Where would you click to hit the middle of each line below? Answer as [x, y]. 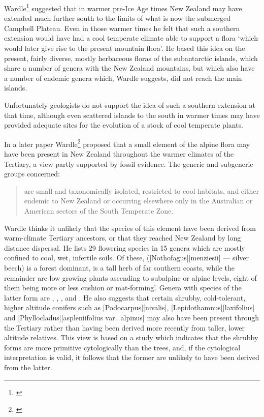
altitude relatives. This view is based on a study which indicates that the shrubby [131, 337]
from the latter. [28, 367]
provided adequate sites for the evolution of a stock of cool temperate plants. [124, 125]
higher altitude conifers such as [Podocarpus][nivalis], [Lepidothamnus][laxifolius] [129, 307]
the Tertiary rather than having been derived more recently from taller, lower [125, 327]
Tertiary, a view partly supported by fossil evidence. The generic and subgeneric [129, 163]
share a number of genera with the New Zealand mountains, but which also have [129, 68]
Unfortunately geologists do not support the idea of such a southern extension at [130, 105]
